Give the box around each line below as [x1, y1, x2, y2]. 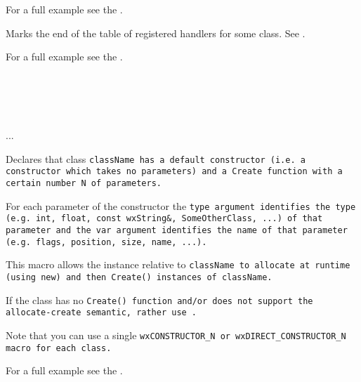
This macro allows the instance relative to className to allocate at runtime [6, 257, 350, 272]
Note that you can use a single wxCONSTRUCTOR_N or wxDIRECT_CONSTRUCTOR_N [6, 327, 346, 342]
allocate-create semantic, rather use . [6, 308, 197, 318]
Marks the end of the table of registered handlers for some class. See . [6, 25, 306, 40]
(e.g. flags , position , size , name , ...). [6, 237, 207, 247]
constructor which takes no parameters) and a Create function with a [6, 166, 343, 177]
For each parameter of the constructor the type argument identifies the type [6, 198, 356, 213]
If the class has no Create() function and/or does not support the [6, 292, 313, 307]
